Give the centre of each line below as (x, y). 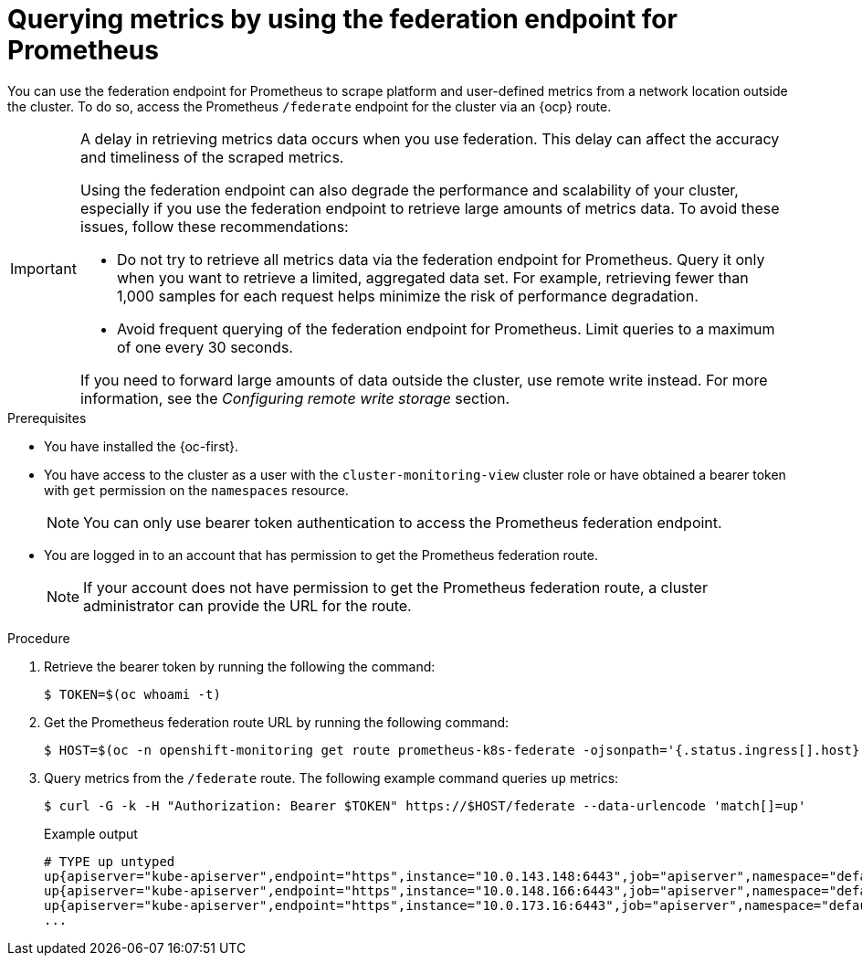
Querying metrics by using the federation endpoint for (342, 19)
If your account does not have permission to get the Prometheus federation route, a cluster (395, 587)
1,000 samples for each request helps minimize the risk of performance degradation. (407, 296)
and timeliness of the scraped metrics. (212, 157)
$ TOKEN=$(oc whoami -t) (132, 694)
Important (43, 268)
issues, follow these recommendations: (214, 226)
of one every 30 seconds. (205, 347)
